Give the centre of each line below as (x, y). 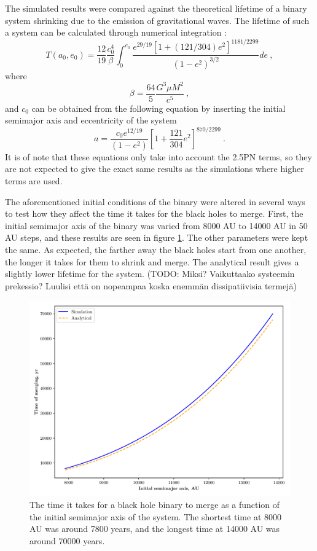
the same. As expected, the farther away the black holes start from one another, (156, 249)
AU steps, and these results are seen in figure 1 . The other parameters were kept (157, 237)
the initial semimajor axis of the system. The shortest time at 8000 (155, 516)
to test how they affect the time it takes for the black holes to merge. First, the (154, 213)
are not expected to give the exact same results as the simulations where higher (155, 169)
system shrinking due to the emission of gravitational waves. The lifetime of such (157, 20)
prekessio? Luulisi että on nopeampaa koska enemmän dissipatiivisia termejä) (151, 285)
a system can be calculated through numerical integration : (116, 32)
